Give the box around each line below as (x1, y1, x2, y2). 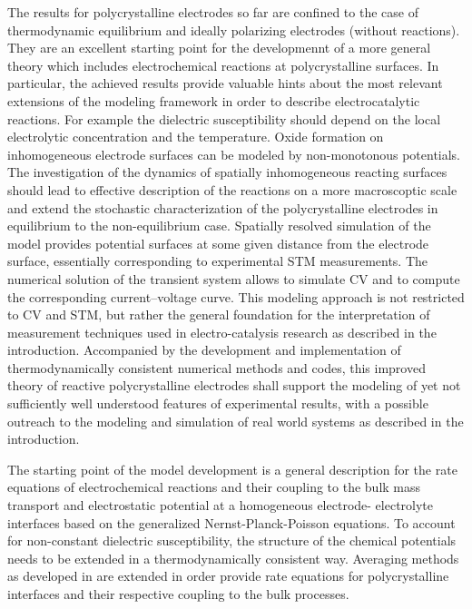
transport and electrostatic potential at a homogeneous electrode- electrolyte (7, 496, 434, 515)
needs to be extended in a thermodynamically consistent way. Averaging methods (7, 548, 459, 567)
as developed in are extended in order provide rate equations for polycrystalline (7, 566, 449, 585)
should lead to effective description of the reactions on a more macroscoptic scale (7, 180, 457, 199)
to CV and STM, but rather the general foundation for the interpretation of (7, 305, 430, 324)
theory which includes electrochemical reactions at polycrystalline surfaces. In (7, 55, 439, 74)
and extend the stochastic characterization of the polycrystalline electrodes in (7, 198, 438, 217)
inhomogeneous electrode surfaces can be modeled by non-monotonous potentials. (7, 144, 461, 163)
